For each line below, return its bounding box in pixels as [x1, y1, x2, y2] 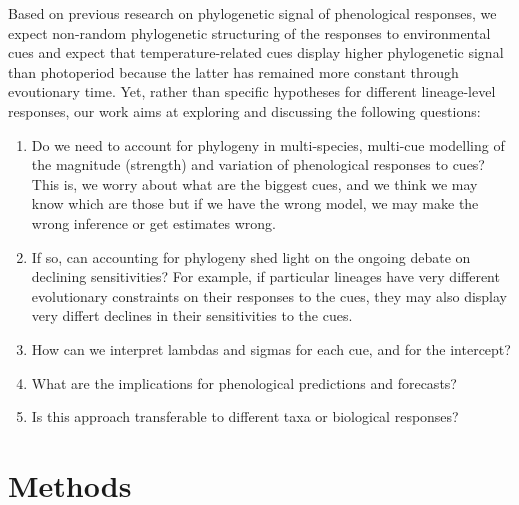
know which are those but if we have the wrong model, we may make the [31, 193, 479, 214]
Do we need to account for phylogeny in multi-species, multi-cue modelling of [31, 134, 505, 155]
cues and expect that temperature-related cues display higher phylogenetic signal [8, 42, 504, 63]
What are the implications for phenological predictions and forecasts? [31, 372, 457, 393]
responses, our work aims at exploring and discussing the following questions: [8, 100, 481, 121]
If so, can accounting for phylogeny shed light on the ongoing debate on [31, 246, 471, 267]
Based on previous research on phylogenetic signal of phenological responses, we [8, 3, 497, 23]
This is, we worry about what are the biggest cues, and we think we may [31, 173, 478, 194]
